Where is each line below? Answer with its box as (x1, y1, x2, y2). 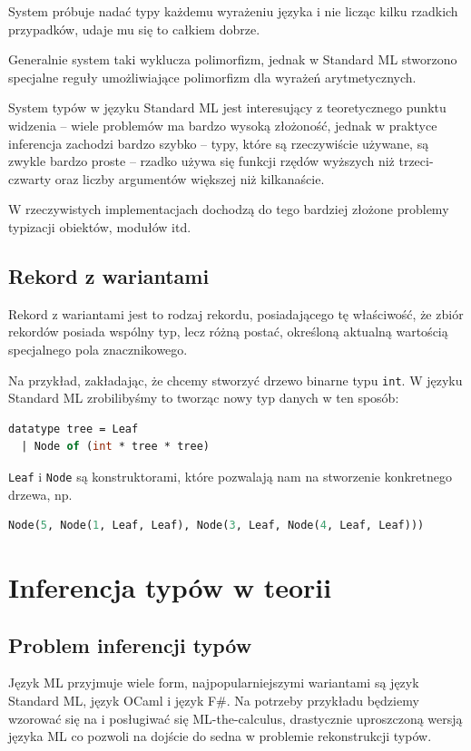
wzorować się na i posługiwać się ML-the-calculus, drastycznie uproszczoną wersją (8, 708, 463, 727)
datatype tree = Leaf (8, 422, 139, 435)
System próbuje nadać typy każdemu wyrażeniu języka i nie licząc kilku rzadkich (8, 2, 458, 20)
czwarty (8, 169, 52, 188)
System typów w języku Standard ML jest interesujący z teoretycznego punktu (8, 98, 446, 117)
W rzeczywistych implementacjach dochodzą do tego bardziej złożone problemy (8, 200, 449, 219)
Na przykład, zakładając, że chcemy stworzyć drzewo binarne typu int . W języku (8, 370, 463, 389)
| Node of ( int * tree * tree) (21, 440, 210, 454)
